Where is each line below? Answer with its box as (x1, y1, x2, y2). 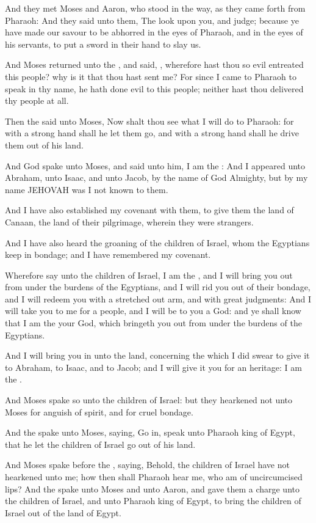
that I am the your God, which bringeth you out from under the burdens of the (5, 316, 302, 329)
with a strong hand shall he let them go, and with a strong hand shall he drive (5, 126, 299, 139)
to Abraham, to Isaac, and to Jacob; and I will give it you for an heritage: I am (5, 360, 302, 373)
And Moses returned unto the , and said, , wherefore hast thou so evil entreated (5, 58, 304, 71)
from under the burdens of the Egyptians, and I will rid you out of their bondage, (5, 280, 311, 293)
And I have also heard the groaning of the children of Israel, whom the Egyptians (5, 236, 310, 249)
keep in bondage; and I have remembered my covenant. (5, 248, 211, 261)
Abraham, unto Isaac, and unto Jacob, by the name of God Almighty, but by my (5, 171, 308, 184)
